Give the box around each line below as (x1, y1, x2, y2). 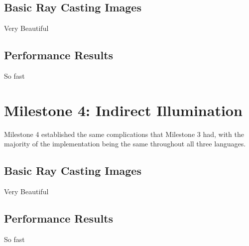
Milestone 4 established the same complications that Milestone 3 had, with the (4, 128, 244, 139)
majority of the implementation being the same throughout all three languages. (4, 138, 246, 149)
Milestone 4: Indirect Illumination (4, 100, 243, 120)
